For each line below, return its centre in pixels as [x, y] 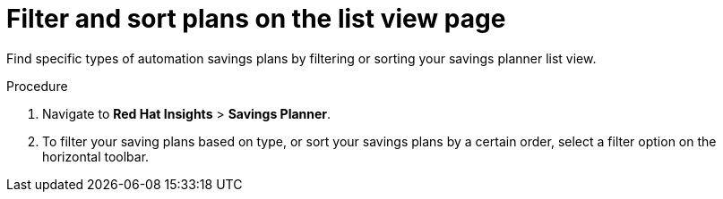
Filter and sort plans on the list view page [256, 19]
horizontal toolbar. [96, 156]
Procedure [37, 86]
